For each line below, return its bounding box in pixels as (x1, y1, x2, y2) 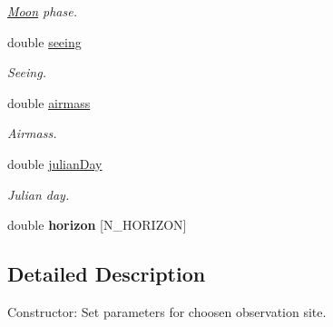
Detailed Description (7, 260, 206, 288)
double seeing (7, 32, 82, 51)
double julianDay (7, 154, 103, 173)
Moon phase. (7, 2, 77, 20)
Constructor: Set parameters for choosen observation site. (7, 302, 327, 321)
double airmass (7, 93, 91, 112)
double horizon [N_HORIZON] (7, 215, 187, 234)
